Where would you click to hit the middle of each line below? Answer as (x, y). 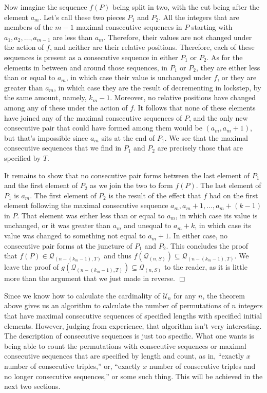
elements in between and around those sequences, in (86, 67)
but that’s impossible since (46, 137)
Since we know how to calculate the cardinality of (82, 295)
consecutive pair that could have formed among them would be (103, 128)
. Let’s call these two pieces (82, 17)
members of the (28, 27)
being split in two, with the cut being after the (186, 7)
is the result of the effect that (155, 195)
